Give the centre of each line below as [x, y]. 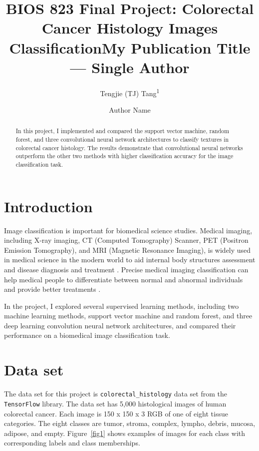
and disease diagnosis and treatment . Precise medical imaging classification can [126, 269]
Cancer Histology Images [130, 28]
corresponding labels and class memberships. [72, 443]
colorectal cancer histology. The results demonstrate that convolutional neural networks [129, 147]
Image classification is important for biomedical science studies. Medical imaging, [128, 230]
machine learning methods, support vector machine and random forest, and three [128, 316]
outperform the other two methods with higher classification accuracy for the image [125, 156]
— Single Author [130, 67]
